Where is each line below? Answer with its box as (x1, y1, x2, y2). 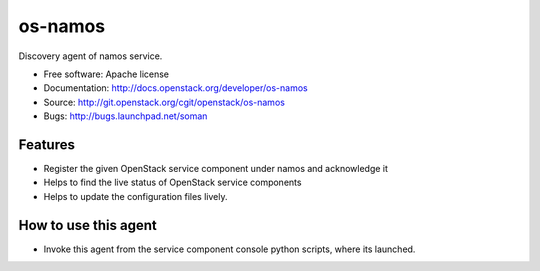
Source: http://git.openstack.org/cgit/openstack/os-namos (43, 96, 285, 108)
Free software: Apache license (43, 68, 170, 80)
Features (18, 136, 75, 153)
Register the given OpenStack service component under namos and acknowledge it (43, 163, 389, 175)
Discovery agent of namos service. (18, 50, 163, 62)
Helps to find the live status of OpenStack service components (43, 176, 302, 189)
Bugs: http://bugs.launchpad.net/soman (43, 110, 208, 122)
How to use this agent (18, 216, 157, 234)
